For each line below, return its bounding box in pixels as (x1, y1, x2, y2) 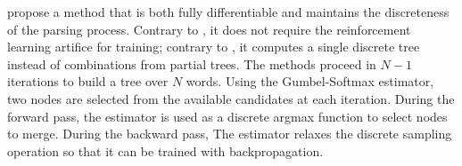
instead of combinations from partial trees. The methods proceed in (7, 54, 376, 73)
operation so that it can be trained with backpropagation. (7, 141, 324, 160)
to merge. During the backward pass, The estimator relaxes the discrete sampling (7, 124, 452, 143)
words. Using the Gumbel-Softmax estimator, (186, 72, 434, 91)
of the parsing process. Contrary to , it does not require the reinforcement (7, 20, 411, 38)
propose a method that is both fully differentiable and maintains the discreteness (7, 3, 450, 20)
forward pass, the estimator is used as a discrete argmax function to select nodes (7, 107, 448, 125)
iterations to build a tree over (7, 72, 169, 91)
